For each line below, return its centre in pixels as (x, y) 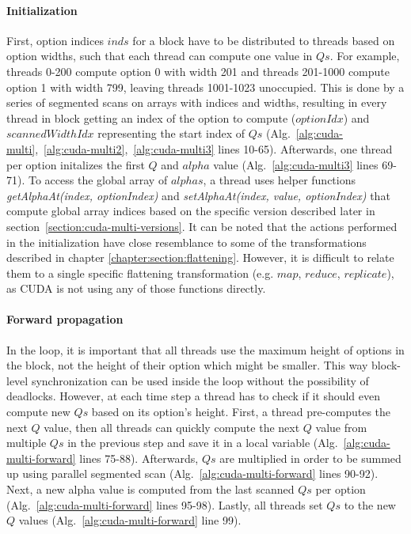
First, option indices (55, 40)
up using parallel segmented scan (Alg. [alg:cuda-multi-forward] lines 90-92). (192, 473)
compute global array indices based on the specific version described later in (191, 211)
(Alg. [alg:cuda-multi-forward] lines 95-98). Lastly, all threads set (165, 504)
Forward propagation (65, 319)
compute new (38, 412)
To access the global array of (98, 180)
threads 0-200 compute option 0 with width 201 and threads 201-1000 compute (198, 71)
